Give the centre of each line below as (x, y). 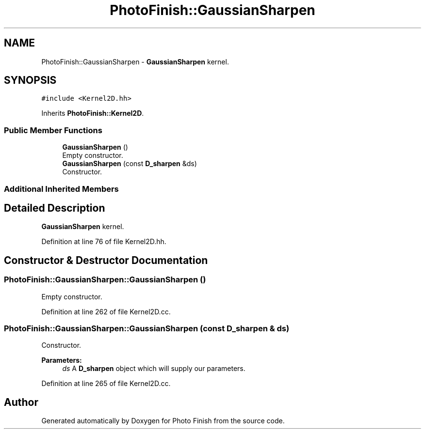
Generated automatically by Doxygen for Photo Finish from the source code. (163, 421)
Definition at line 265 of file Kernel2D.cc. (106, 384)
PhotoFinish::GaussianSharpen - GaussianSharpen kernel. (135, 62)
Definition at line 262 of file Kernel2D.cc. (106, 311)
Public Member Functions (53, 130)
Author (21, 402)
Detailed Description (55, 208)
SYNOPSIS (30, 80)
